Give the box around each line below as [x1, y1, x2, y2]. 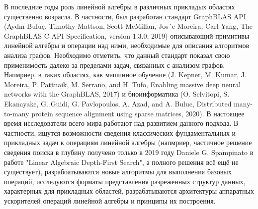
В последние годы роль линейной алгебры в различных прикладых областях [4, 1, 235, 11]
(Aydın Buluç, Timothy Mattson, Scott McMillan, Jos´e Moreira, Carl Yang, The [4, 21, 253, 31]
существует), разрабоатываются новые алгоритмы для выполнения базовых [4, 166, 232, 177]
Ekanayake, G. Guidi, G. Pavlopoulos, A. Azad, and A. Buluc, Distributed [4, 98, 232, 108]
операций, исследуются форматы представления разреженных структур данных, [4, 176, 246, 186]
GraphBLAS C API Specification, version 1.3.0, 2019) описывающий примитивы [4, 30, 250, 41]
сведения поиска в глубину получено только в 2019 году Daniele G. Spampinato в [4, 147, 254, 157]
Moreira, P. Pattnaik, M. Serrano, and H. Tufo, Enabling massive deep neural [4, 79, 241, 89]
